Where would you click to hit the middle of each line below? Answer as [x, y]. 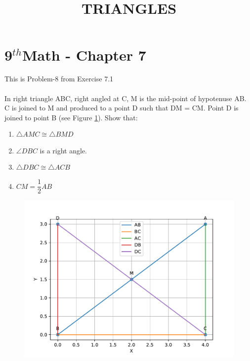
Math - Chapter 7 [84, 55]
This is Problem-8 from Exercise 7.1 [59, 79]
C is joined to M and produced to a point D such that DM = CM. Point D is [122, 108]
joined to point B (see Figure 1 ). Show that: [71, 117]
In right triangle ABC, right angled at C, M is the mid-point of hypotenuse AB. [125, 98]
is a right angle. [63, 150]
